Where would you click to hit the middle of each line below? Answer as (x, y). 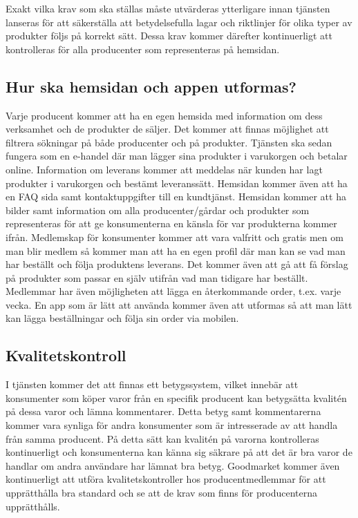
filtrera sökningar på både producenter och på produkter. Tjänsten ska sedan (169, 142)
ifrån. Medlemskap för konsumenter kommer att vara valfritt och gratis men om (175, 237)
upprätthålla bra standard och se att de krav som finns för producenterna (161, 493)
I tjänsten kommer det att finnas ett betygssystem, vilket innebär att (152, 384)
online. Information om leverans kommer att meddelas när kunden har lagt (164, 169)
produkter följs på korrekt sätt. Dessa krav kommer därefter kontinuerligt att (169, 36)
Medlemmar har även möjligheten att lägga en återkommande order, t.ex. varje (173, 291)
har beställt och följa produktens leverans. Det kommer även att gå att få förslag (177, 264)
